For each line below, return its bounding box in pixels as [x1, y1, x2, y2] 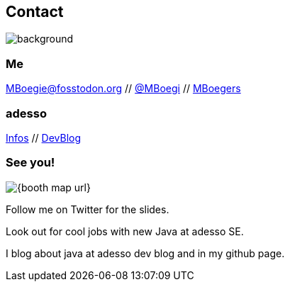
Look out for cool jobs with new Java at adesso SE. [6, 225, 244, 237]
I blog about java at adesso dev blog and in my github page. [6, 247, 285, 259]
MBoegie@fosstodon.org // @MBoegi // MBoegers [6, 82, 241, 95]
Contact [6, 3, 64, 21]
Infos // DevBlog [6, 131, 82, 144]
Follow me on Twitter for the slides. [6, 203, 169, 215]
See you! [6, 155, 55, 170]
